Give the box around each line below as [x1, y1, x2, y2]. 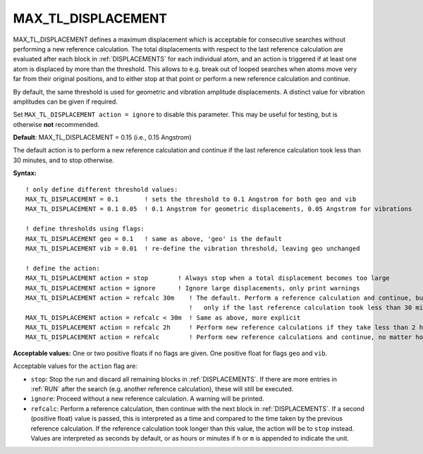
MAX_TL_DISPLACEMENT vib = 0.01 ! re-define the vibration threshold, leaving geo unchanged [25, 244, 360, 252]
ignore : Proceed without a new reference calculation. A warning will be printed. [30, 395, 264, 403]
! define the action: [25, 264, 100, 272]
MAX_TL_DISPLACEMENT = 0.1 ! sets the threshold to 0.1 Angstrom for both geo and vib [25, 195, 357, 204]
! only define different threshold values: [25, 185, 178, 193]
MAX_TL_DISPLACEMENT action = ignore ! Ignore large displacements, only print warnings [25, 284, 360, 292]
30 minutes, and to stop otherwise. [13, 156, 114, 164]
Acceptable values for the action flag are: [13, 362, 137, 370]
